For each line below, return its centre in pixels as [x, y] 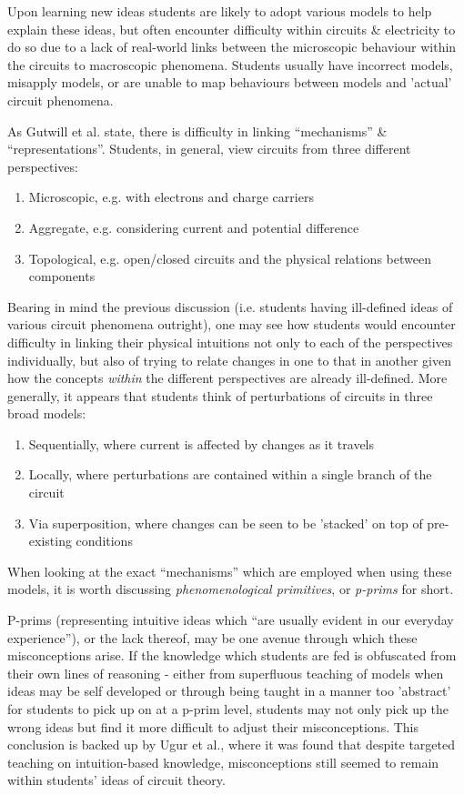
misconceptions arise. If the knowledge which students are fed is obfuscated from [232, 655]
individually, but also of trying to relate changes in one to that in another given [229, 360]
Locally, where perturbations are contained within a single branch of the [230, 474]
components [62, 276]
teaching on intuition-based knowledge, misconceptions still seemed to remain [223, 762]
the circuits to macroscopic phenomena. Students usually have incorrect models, [230, 64]
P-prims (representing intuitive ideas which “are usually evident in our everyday [231, 620]
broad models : [47, 413]
